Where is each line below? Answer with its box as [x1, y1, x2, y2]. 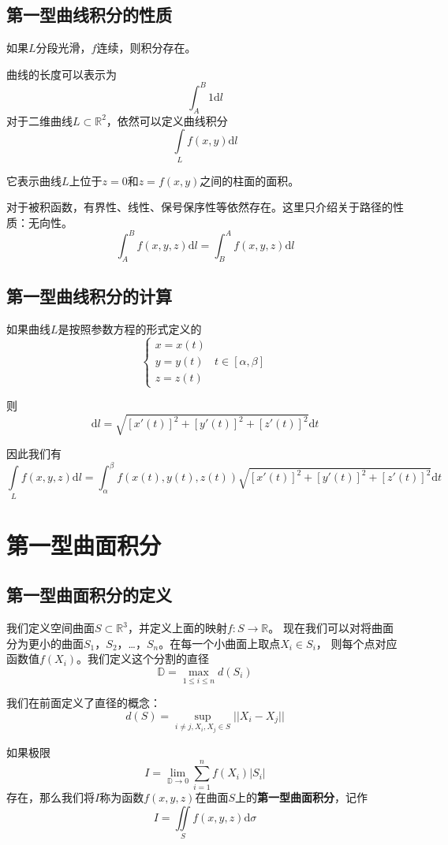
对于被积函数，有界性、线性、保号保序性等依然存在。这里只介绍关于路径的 [6, 199, 393, 215]
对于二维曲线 [6, 112, 73, 128]
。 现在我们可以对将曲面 [268, 620, 394, 636]
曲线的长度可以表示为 [6, 65, 117, 82]
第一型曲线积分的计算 [6, 284, 172, 308]
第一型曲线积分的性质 [6, 2, 172, 27]
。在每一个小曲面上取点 [159, 635, 281, 651]
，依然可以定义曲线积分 [106, 112, 228, 128]
